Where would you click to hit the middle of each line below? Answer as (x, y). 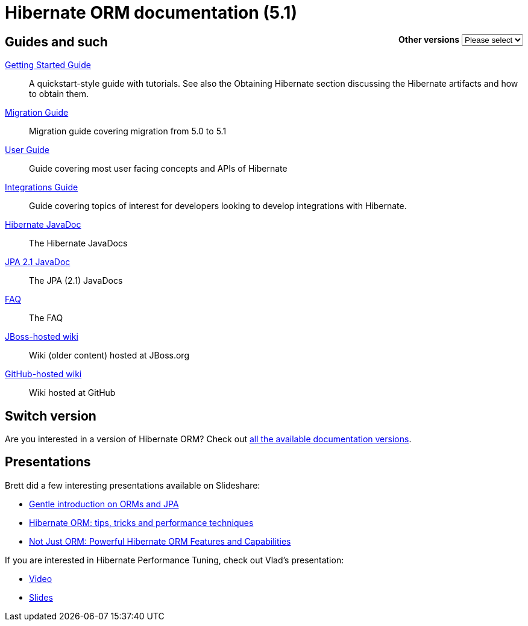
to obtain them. (59, 94)
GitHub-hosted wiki (43, 374)
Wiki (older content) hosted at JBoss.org (109, 355)
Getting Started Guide (48, 65)
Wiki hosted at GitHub (72, 393)
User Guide (27, 150)
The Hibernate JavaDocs (78, 243)
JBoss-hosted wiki (42, 337)
